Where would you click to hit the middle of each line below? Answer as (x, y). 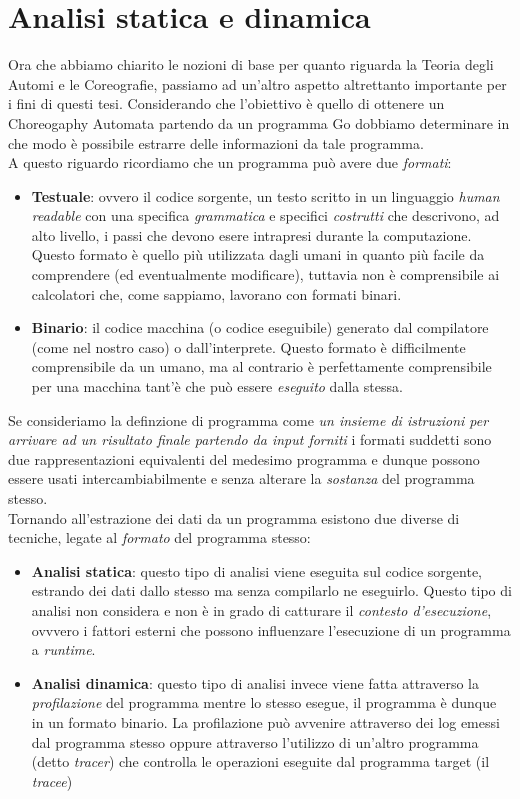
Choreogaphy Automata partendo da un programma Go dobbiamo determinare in (259, 122)
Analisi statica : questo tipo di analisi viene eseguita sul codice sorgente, (257, 570)
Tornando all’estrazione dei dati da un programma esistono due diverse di (234, 517)
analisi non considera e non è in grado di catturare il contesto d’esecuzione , (261, 609)
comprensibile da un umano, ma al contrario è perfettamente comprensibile (261, 366)
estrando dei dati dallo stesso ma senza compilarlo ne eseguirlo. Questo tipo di (271, 590)
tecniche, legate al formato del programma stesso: (159, 537)
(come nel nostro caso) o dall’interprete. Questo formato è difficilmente (248, 346)
